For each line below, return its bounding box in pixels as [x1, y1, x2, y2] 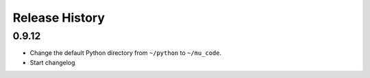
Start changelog [29, 58, 75, 66]
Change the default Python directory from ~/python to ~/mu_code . [29, 49, 222, 57]
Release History [12, 10, 106, 25]
